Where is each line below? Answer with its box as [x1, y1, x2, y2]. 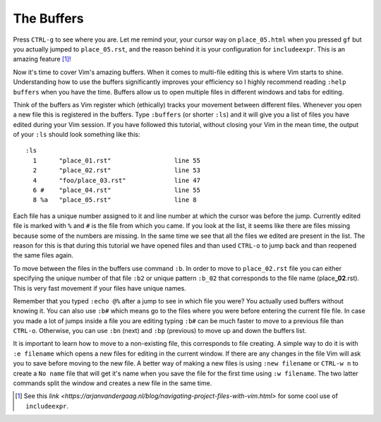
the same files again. [13, 251, 74, 260]
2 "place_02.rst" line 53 [32, 167, 201, 174]
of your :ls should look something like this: [13, 131, 140, 139]
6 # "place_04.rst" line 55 [32, 186, 201, 194]
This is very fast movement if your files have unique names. [13, 284, 186, 292]
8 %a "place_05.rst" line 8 [32, 196, 197, 204]
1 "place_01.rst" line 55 [32, 156, 201, 164]
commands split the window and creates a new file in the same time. [13, 379, 212, 387]
